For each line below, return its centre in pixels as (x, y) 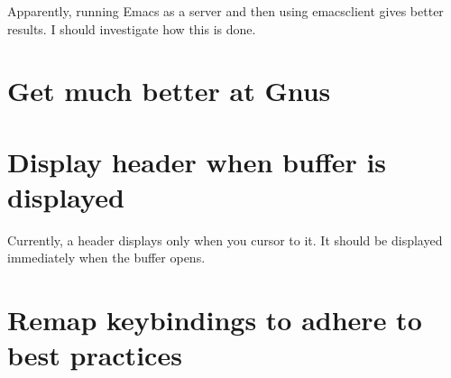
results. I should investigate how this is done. (132, 28)
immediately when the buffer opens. (106, 258)
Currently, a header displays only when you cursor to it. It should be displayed (225, 240)
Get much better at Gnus (169, 91)
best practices (95, 355)
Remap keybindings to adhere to (215, 320)
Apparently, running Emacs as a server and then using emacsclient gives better (225, 11)
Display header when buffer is (197, 161)
